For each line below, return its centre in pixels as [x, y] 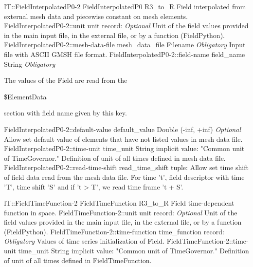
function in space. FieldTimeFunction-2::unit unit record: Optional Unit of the [121, 212]
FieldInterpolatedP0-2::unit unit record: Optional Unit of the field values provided [126, 26]
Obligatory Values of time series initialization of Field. [84, 241]
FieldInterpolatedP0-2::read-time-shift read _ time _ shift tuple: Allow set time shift [126, 167]
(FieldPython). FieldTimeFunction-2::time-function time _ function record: [114, 231]
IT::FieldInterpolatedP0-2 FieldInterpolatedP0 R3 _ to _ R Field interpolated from [125, 6]
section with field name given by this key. [65, 113]
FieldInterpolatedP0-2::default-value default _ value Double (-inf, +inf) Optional [122, 129]
